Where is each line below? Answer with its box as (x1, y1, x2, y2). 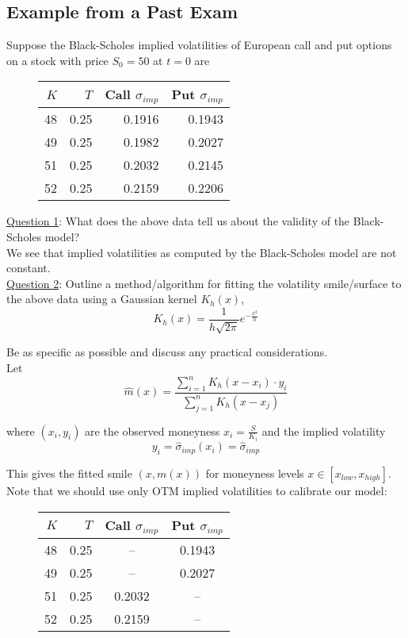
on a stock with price (6, 52, 109, 68)
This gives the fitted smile (6, 464, 132, 481)
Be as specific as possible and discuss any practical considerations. (6, 344, 328, 360)
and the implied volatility (261, 422, 386, 439)
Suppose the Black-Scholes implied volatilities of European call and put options (6, 37, 392, 53)
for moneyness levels (205, 464, 304, 481)
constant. (6, 259, 51, 276)
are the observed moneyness (85, 422, 220, 439)
